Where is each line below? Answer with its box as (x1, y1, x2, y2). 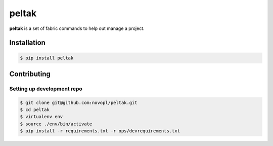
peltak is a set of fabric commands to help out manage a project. (9, 25, 145, 31)
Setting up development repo (9, 85, 83, 92)
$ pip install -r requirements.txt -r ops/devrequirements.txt (20, 128, 180, 134)
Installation (9, 39, 45, 47)
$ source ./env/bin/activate (20, 121, 93, 127)
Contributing (9, 69, 51, 78)
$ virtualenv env (20, 114, 63, 120)
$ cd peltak (20, 107, 50, 113)
